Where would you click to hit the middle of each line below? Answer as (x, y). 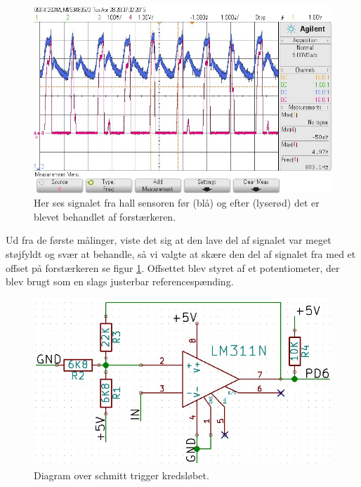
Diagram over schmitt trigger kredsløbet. (122, 475)
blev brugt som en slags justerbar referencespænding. (120, 281)
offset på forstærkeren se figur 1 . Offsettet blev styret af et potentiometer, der (173, 267)
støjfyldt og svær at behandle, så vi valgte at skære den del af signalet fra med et (181, 253)
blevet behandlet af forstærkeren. (105, 216)
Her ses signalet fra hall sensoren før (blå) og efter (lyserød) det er (177, 203)
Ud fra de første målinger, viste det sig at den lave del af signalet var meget (169, 240)
